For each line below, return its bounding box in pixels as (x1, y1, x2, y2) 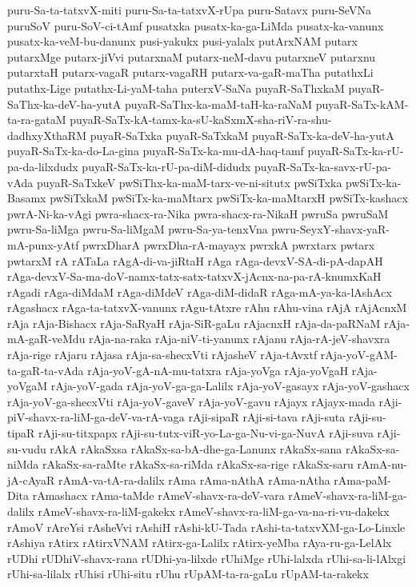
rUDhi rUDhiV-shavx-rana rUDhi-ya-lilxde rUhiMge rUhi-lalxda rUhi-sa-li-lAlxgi (7, 549, 406, 566)
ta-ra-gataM (7, 111, 66, 128)
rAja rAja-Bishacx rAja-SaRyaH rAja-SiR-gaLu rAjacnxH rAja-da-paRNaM (7, 314, 381, 331)
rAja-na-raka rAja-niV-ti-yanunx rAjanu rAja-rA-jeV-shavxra (89, 330, 390, 347)
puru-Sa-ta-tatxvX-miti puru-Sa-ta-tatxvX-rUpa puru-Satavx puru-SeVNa (7, 2, 371, 18)
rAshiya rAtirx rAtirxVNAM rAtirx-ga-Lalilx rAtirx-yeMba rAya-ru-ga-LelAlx (7, 534, 392, 551)
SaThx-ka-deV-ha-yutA (7, 95, 122, 112)
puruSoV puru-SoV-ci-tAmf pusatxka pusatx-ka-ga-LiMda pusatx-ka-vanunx (7, 17, 384, 34)
